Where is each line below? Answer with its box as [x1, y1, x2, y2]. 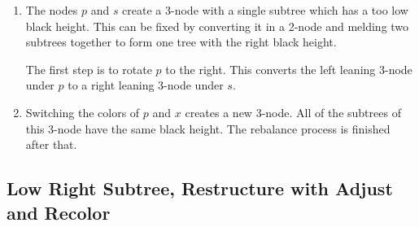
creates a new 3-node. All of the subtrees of [185, 103, 401, 120]
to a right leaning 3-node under [68, 76, 224, 94]
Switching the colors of [25, 103, 140, 120]
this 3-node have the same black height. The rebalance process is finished [25, 120, 391, 137]
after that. [25, 136, 77, 153]
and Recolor [7, 199, 111, 225]
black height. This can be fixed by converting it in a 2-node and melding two [25, 17, 409, 34]
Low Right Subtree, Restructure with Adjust [7, 176, 393, 201]
